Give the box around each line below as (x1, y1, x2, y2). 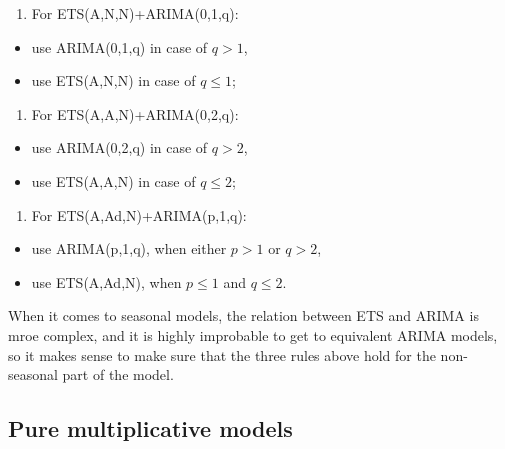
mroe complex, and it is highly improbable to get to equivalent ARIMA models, (8, 324, 498, 345)
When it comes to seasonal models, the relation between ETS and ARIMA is (8, 305, 479, 326)
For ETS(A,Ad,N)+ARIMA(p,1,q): (31, 204, 247, 225)
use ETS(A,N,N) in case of (31, 70, 196, 91)
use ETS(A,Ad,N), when (31, 271, 182, 292)
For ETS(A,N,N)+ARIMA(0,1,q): (31, 3, 239, 23)
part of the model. (62, 364, 174, 385)
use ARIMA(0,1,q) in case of (31, 36, 208, 57)
